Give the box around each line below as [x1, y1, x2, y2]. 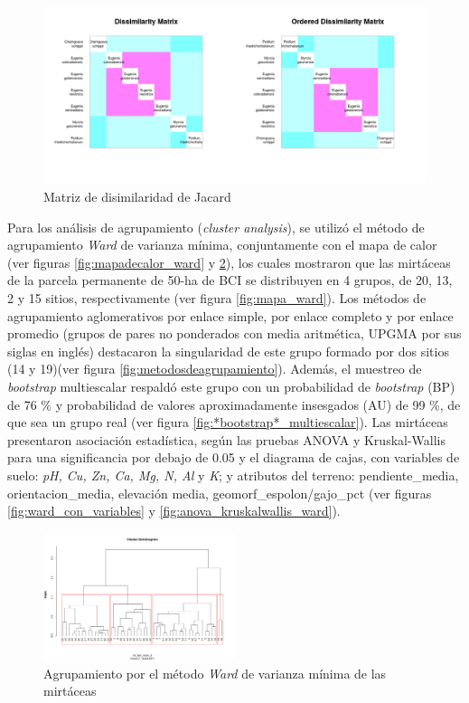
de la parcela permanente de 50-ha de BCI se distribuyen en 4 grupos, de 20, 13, [7, 271, 453, 290]
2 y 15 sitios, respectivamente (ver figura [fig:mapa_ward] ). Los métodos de [7, 289, 427, 307]
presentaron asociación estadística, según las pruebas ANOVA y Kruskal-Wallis [7, 430, 446, 449]
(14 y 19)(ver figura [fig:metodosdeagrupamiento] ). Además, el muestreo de [7, 359, 422, 378]
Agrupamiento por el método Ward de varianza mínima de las [43, 663, 387, 682]
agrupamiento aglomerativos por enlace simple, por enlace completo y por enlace [7, 306, 454, 325]
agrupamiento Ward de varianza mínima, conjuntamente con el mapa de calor [7, 235, 437, 254]
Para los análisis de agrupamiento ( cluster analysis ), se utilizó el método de [7, 217, 425, 236]
